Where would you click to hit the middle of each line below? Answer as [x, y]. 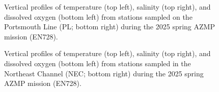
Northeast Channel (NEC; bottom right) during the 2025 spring [104, 73]
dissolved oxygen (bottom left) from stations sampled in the [98, 63]
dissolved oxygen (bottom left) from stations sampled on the [98, 16]
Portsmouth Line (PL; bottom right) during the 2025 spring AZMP [109, 27]
